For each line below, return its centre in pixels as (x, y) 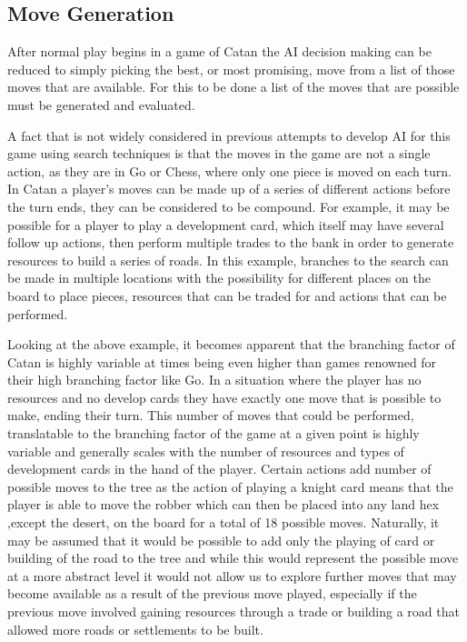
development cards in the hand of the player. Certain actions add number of (219, 469)
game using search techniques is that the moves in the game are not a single (219, 153)
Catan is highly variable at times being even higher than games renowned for (222, 361)
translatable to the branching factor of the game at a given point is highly (214, 433)
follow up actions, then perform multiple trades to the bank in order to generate (231, 242)
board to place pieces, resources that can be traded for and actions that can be (227, 295)
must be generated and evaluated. (101, 104)
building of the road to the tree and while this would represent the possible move (233, 558)
